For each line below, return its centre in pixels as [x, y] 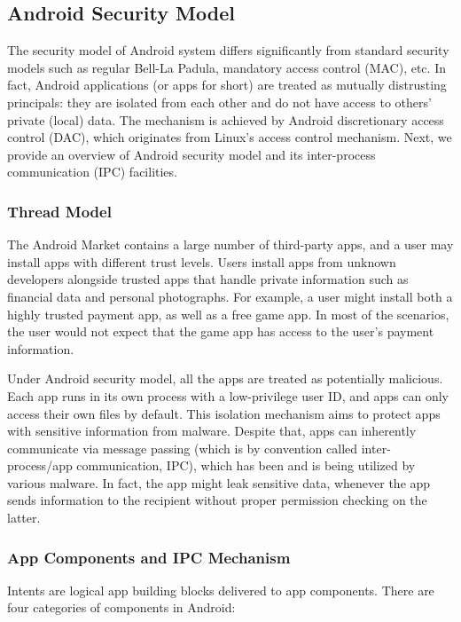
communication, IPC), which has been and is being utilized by [246, 465]
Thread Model [59, 211]
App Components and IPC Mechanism [149, 557]
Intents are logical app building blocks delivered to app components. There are [221, 590]
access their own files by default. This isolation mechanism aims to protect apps [224, 413]
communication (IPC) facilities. [92, 172]
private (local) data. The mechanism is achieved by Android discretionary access [226, 119]
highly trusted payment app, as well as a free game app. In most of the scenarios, [228, 314]
